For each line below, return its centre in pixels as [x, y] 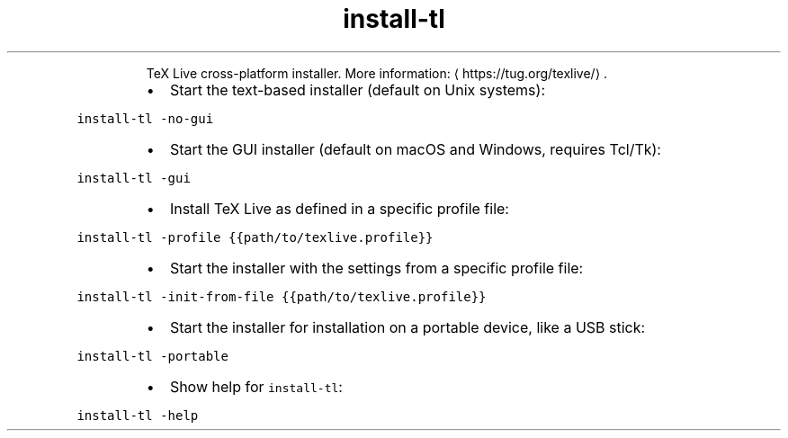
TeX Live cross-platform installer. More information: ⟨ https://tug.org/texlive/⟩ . [377, 73]
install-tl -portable [152, 356]
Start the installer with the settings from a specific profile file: [376, 268]
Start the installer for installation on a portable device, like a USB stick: [407, 327]
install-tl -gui [134, 178]
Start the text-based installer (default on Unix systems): [357, 89]
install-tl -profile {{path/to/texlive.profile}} [255, 237]
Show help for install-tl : [256, 386]
